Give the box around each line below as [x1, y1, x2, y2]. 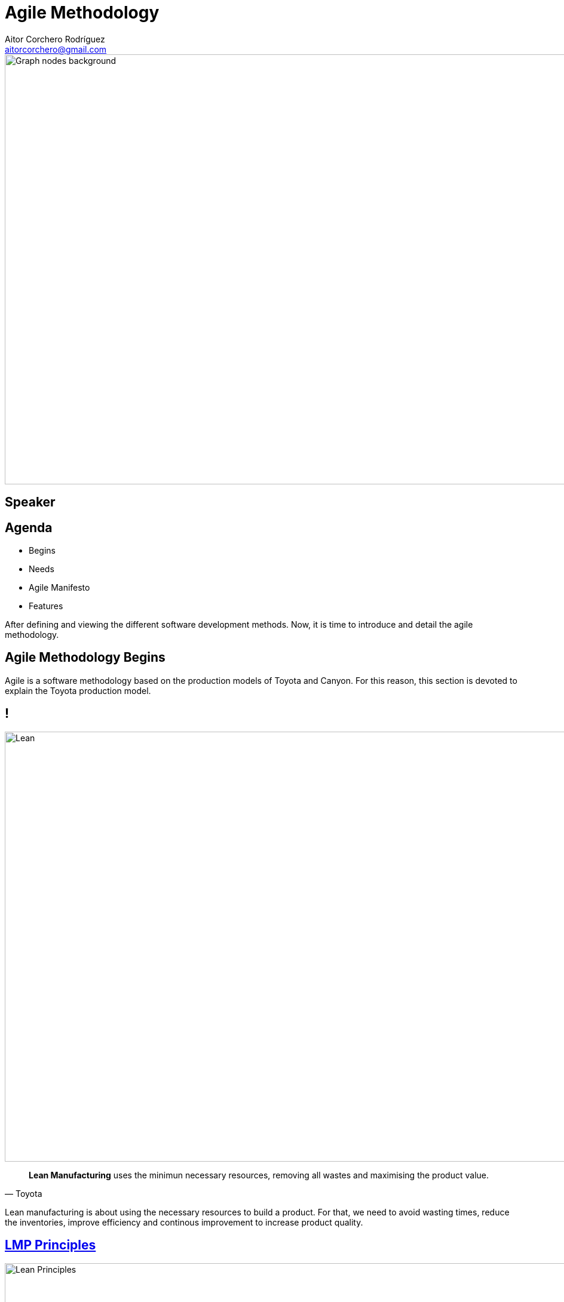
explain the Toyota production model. [5, 685, 151, 696]
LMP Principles [5, 1237, 96, 1253]
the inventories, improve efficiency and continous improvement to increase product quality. [5, 1217, 363, 1227]
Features [29, 601, 63, 612]
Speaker [5, 495, 56, 510]
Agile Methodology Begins [5, 650, 165, 665]
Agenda [5, 520, 53, 535]
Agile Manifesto [29, 582, 90, 593]
